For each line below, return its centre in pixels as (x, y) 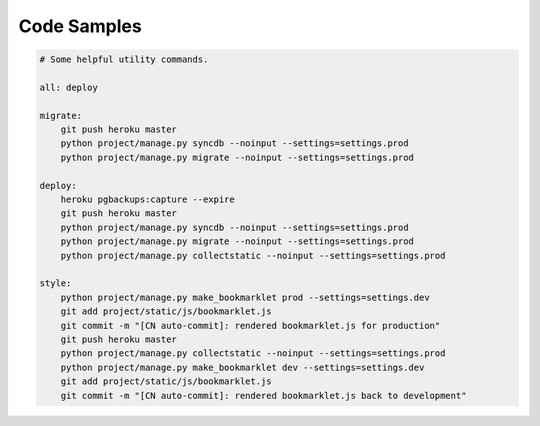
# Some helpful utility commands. (124, 59)
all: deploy (69, 87)
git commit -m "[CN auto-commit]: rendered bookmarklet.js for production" (250, 325)
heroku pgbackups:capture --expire (147, 199)
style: (55, 283)
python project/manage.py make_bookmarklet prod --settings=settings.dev (245, 297)
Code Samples (80, 26)
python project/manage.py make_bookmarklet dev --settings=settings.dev (242, 367)
